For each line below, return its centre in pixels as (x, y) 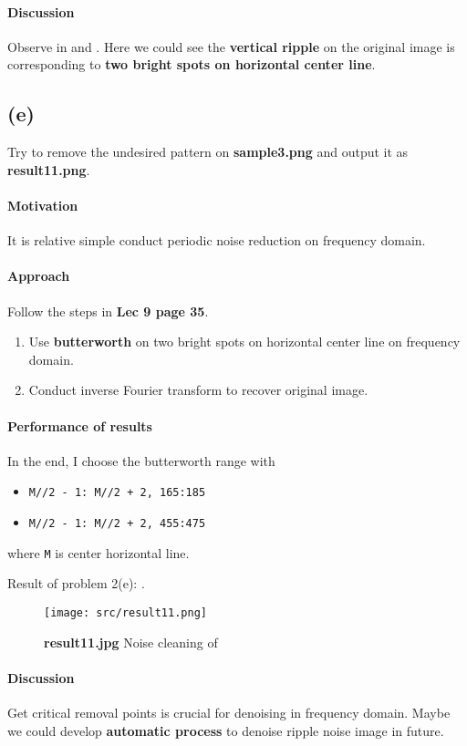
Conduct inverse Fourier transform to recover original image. (198, 390)
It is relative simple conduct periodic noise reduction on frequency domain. (217, 240)
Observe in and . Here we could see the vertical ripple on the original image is (231, 46)
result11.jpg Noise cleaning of (131, 642)
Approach (39, 276)
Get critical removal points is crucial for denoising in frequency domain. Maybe (229, 712)
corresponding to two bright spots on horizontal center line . (192, 64)
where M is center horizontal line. (99, 552)
